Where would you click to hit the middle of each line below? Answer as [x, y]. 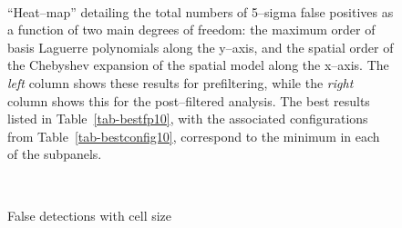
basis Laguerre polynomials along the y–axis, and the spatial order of [201, 47]
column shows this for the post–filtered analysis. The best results [189, 100]
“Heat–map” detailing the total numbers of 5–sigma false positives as [201, 11]
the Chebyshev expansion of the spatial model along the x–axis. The [198, 65]
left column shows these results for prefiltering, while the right [180, 82]
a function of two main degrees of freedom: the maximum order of [191, 30]
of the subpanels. [55, 154]
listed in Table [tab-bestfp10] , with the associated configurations [188, 119]
